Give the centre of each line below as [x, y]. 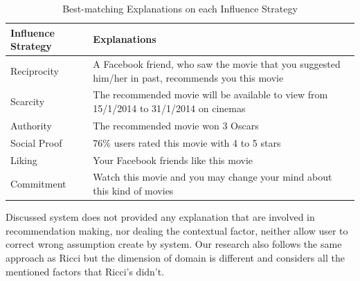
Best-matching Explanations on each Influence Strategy [180, 8]
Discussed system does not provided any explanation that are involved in [160, 217]
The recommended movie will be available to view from [210, 94]
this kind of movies [133, 191]
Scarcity [28, 101]
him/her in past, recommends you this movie [188, 77]
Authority [31, 125]
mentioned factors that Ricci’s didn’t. [85, 271]
